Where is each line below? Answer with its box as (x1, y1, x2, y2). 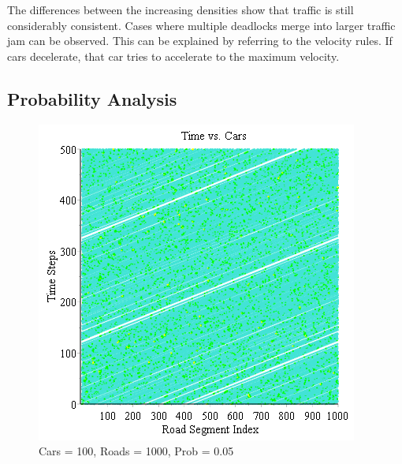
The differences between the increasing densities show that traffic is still (7, 2, 354, 17)
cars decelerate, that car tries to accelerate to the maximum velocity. (7, 47, 340, 64)
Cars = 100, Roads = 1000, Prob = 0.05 (39, 443, 234, 459)
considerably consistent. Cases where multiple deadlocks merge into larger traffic (7, 17, 396, 33)
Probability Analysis (7, 86, 177, 110)
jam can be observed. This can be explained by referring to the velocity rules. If (7, 32, 393, 49)
